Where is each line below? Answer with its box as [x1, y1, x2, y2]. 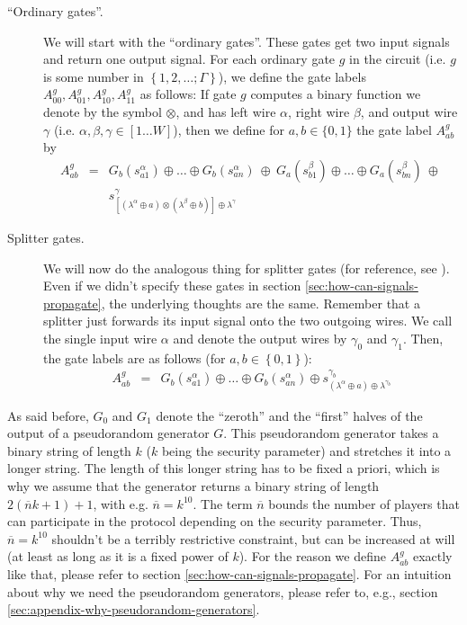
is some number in [43, 67, 144, 85]
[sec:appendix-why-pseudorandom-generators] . [7, 600, 260, 619]
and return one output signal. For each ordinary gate [43, 49, 336, 68]
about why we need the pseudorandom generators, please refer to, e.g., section [7, 582, 438, 601]
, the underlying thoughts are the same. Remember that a [101, 293, 420, 312]
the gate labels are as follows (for [43, 348, 226, 367]
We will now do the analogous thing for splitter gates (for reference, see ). [43, 258, 450, 277]
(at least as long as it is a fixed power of [7, 547, 229, 566]
